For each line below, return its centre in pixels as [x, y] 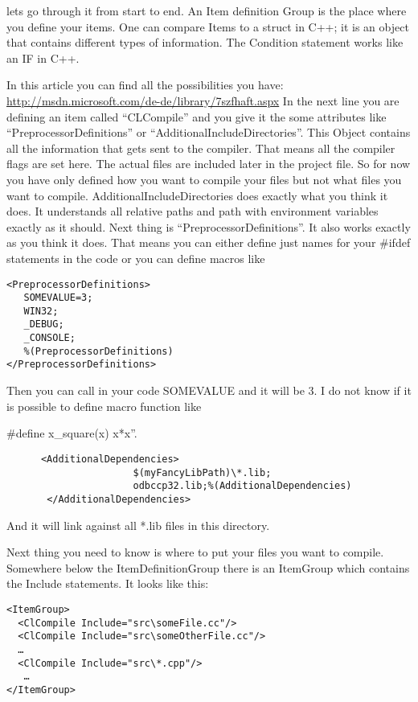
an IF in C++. [43, 57]
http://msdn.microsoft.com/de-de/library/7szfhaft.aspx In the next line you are [203, 100]
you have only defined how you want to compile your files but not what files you [204, 179]
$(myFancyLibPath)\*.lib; [202, 472]
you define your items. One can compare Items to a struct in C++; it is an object [208, 26]
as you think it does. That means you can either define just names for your [191, 242]
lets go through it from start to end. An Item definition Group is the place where [207, 10]
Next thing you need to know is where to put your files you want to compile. [195, 552]
